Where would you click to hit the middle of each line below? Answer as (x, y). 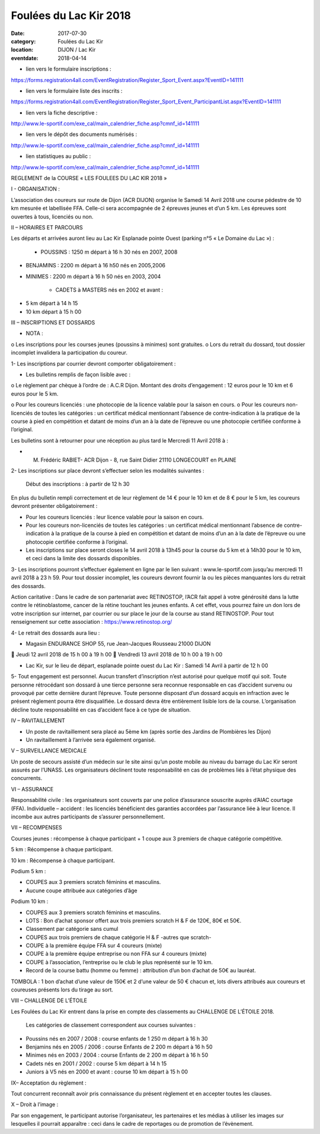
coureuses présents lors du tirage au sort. (62, 990)
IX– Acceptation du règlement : (49, 1083)
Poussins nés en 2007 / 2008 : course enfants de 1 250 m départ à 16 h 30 (117, 1038)
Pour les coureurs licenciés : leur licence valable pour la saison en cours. (115, 517)
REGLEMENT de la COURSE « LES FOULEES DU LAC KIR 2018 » (89, 178)
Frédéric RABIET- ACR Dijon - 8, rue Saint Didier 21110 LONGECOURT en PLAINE (138, 460)
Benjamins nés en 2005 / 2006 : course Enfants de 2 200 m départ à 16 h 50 (119, 1047)
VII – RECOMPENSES (36, 827)
